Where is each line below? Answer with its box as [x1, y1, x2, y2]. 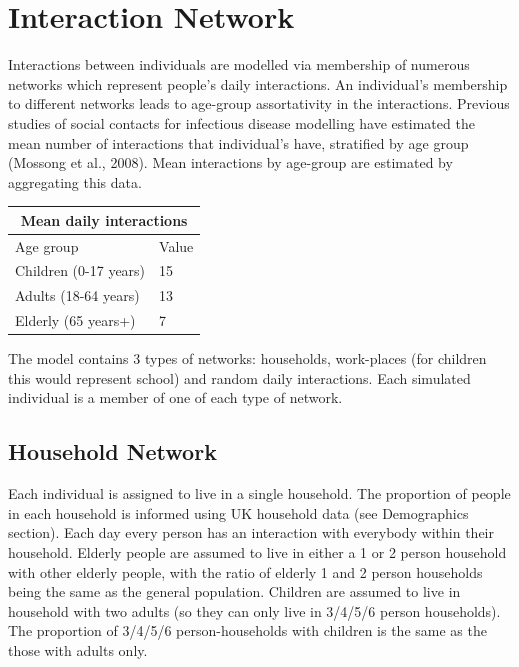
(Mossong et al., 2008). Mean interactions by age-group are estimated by [8, 152, 453, 173]
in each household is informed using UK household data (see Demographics [8, 502, 469, 523]
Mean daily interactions [20, 209, 188, 230]
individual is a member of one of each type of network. [8, 387, 343, 408]
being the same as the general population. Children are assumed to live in [8, 581, 461, 602]
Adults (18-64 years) [15, 285, 140, 306]
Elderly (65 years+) [15, 310, 136, 331]
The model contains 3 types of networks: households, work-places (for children [8, 348, 487, 369]
